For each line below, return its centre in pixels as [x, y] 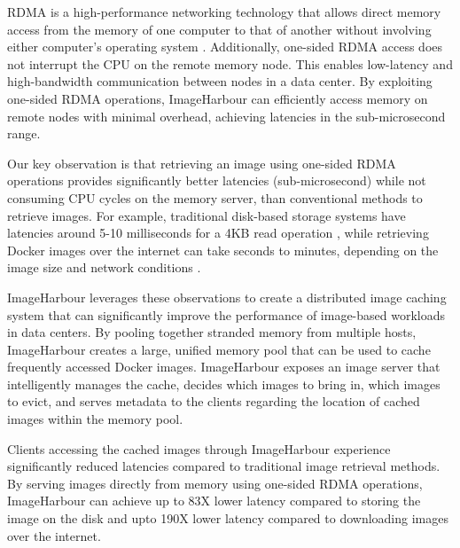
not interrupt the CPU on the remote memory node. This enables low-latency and [230, 63]
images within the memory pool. [95, 419]
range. [24, 133]
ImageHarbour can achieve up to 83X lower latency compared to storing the [214, 501]
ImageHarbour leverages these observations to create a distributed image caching [227, 297]
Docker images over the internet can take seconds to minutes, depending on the [223, 250]
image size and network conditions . [104, 267]
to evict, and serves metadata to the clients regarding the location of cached [214, 401]
